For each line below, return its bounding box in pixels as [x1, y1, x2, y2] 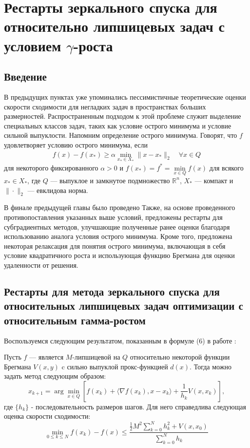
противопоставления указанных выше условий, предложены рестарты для [4, 212, 223, 222]
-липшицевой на [72, 352, 120, 362]
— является [29, 352, 64, 362]
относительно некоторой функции [130, 352, 230, 362]
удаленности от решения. [4, 259, 78, 270]
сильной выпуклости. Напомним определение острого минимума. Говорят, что [4, 130, 237, 140]
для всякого [209, 162, 244, 172]
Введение [4, 69, 47, 84]
